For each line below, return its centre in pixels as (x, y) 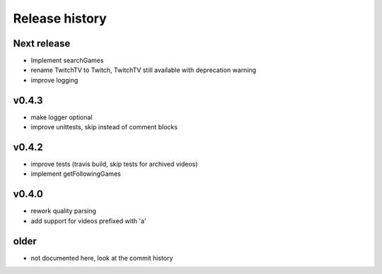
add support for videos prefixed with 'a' (88, 221)
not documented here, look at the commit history (102, 258)
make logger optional (62, 117)
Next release (42, 43)
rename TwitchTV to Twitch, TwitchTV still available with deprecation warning (144, 70)
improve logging (54, 80)
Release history (60, 18)
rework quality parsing (64, 211)
